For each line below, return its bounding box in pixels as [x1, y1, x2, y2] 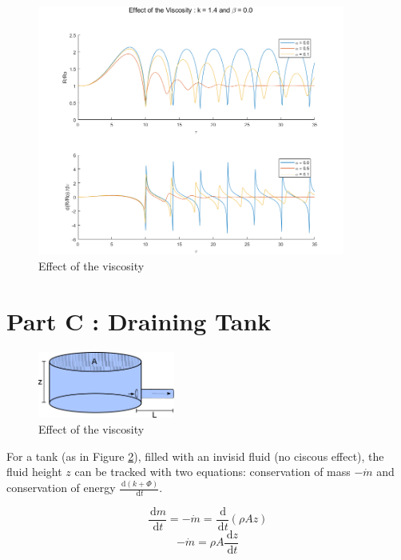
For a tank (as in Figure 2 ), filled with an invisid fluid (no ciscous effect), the [6, 447, 384, 464]
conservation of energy [6, 479, 116, 496]
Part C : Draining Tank [6, 304, 272, 337]
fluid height [6, 463, 62, 480]
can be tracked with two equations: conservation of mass [74, 463, 351, 480]
